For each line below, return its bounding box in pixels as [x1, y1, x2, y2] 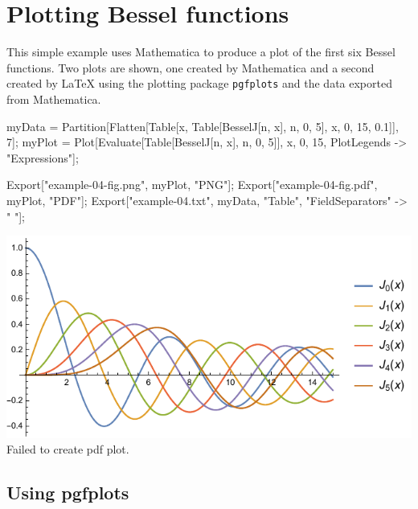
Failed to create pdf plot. [6, 441, 129, 458]
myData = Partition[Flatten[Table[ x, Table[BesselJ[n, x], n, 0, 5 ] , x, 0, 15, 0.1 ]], [6, 117, 399, 134]
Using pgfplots [6, 480, 129, 505]
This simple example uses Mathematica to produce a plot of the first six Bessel [6, 43, 395, 60]
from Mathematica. [6, 90, 101, 107]
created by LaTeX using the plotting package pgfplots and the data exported [6, 75, 392, 92]
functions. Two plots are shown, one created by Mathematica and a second [6, 59, 375, 76]
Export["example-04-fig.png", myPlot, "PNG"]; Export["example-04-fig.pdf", [6, 176, 378, 193]
